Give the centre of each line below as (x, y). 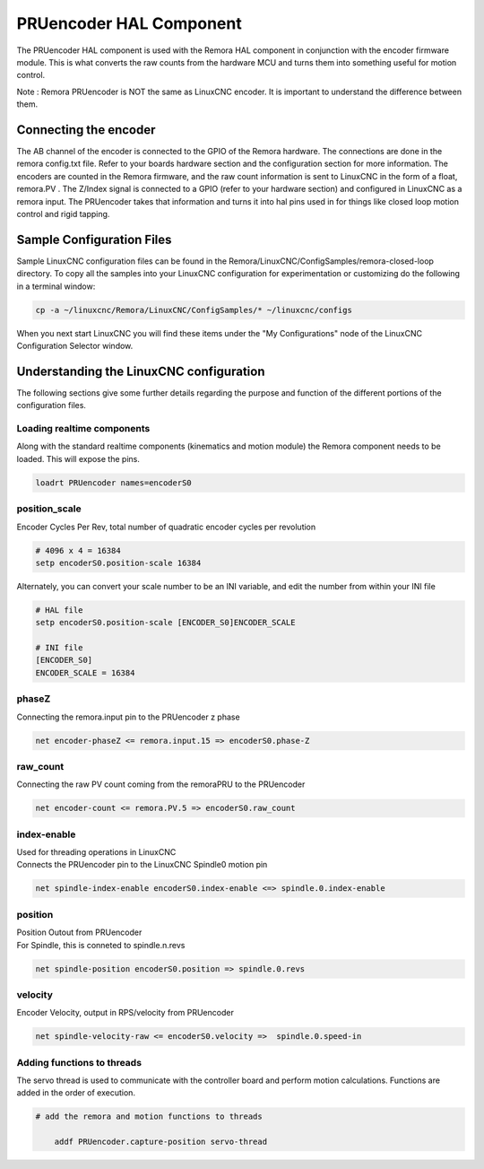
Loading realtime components (83, 429)
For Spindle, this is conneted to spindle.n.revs (101, 945)
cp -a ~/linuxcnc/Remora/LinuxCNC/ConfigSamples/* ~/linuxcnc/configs (194, 310)
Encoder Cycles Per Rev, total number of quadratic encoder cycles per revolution (166, 527)
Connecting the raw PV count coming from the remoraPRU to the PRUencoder (161, 784)
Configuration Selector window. (75, 346)
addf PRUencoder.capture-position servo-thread (161, 1142)
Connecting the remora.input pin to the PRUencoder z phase (129, 717)
